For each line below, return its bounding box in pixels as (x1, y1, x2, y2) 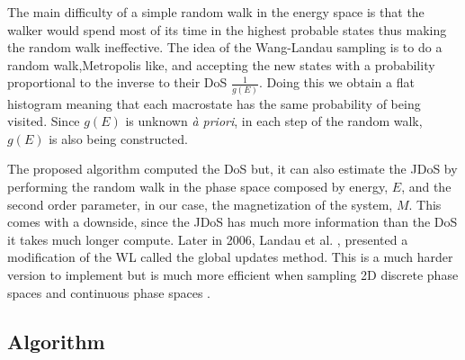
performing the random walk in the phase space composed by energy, (7, 177, 389, 196)
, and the (401, 177, 452, 196)
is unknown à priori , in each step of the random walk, (125, 112, 423, 130)
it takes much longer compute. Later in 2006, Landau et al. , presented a (7, 229, 408, 248)
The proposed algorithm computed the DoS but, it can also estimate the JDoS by (7, 159, 458, 178)
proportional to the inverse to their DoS (7, 73, 228, 92)
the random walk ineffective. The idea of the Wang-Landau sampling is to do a (7, 38, 443, 57)
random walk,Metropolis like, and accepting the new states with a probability (7, 55, 435, 74)
